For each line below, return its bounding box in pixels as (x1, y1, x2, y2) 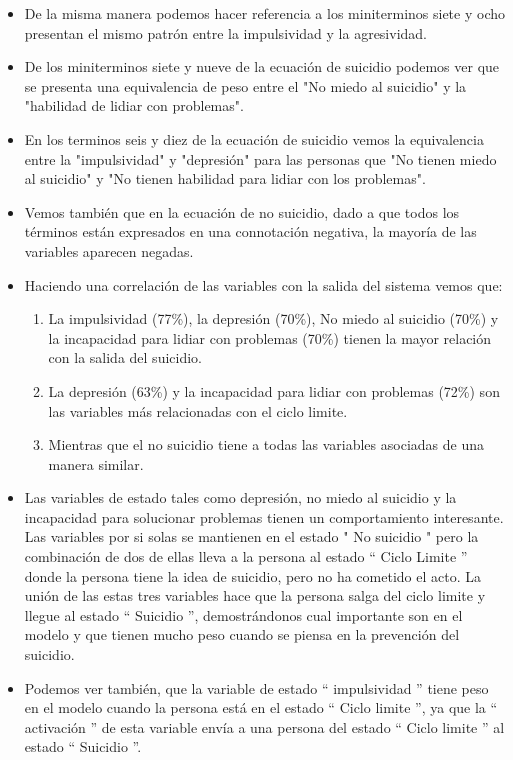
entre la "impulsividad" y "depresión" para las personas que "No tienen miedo (24, 148, 497, 169)
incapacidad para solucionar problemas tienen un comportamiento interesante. (24, 506, 504, 527)
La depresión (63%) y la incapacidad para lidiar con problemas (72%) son (48, 380, 500, 401)
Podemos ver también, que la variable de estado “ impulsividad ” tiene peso (24, 677, 489, 698)
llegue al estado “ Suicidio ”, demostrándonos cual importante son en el (24, 604, 463, 625)
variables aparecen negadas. (24, 240, 194, 261)
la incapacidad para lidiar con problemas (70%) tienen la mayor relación (48, 327, 492, 348)
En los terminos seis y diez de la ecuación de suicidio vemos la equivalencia (24, 128, 484, 149)
